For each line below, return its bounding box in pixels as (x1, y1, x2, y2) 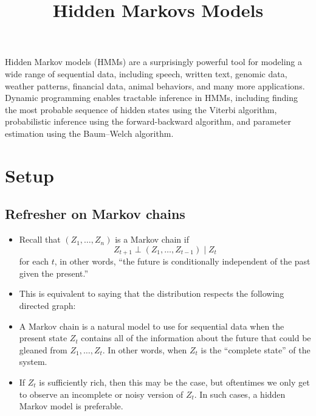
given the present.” (19, 266, 89, 279)
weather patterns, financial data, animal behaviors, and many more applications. (5, 79, 305, 92)
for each (19, 255, 49, 268)
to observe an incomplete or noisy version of (19, 387, 184, 400)
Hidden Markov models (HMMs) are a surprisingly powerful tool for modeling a (5, 55, 303, 68)
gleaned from (19, 343, 67, 356)
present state (19, 331, 67, 344)
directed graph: (19, 299, 76, 311)
